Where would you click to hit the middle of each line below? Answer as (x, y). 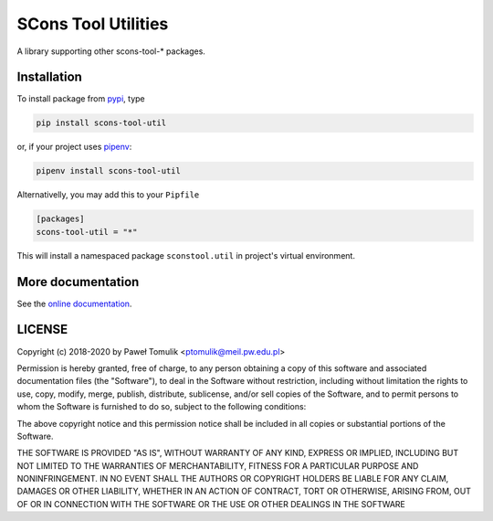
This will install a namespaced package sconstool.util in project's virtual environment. (186, 255)
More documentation (78, 282)
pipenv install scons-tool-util (109, 171)
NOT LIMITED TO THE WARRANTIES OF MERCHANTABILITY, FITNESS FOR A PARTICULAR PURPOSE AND (218, 465)
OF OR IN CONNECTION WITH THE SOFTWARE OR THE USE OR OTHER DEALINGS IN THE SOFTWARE (211, 504)
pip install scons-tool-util (101, 123)
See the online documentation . (74, 303)
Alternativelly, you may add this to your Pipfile (108, 195)
